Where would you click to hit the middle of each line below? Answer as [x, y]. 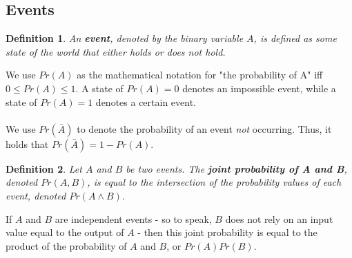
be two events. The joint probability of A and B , [236, 168]
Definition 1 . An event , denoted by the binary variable [125, 38]
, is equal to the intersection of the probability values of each [214, 182]
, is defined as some [295, 38]
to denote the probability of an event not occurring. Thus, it [204, 128]
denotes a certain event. [146, 101]
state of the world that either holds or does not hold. [116, 51]
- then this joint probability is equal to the [227, 232]
